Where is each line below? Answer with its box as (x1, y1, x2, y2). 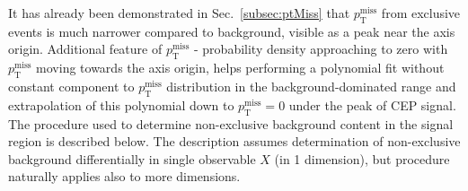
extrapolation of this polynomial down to (8, 95, 234, 114)
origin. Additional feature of (8, 39, 163, 58)
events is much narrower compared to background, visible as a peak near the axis (8, 22, 455, 40)
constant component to (8, 76, 135, 95)
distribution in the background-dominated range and (166, 76, 456, 95)
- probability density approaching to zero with (194, 39, 448, 58)
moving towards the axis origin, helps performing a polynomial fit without (36, 58, 445, 77)
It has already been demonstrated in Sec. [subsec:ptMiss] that (8, 4, 350, 22)
